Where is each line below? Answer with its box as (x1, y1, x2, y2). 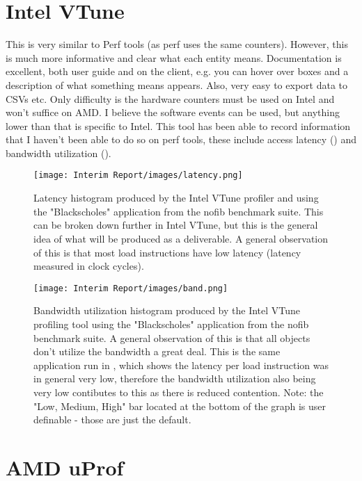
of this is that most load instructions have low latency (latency (33, 245, 301, 259)
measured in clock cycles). (33, 259, 144, 273)
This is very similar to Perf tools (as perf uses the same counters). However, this (6, 37, 348, 51)
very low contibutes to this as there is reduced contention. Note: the (33, 384, 324, 399)
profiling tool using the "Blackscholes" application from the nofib (33, 316, 309, 331)
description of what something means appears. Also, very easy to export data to (6, 77, 347, 92)
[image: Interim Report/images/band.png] (33, 283, 228, 293)
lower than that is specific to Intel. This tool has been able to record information (6, 118, 351, 133)
